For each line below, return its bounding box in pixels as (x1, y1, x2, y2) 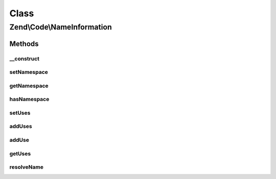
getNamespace (9, 82, 49, 89)
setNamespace (9, 69, 49, 76)
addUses (9, 123, 33, 130)
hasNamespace (9, 96, 50, 103)
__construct (9, 55, 40, 62)
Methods (9, 39, 39, 48)
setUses (9, 109, 31, 116)
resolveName (9, 164, 43, 171)
